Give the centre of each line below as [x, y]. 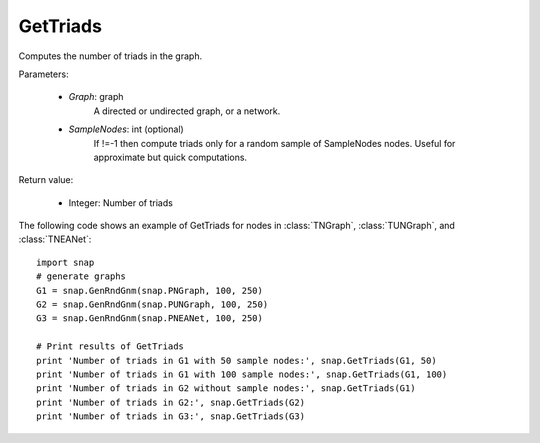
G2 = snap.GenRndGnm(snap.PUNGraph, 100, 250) [152, 304]
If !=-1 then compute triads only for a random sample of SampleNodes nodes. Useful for [274, 143]
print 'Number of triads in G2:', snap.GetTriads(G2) [170, 402]
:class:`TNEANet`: [55, 239]
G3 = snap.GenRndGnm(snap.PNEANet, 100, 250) [150, 318]
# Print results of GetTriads [110, 346]
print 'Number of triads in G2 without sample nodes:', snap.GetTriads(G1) [226, 388]
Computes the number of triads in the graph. [110, 56]
